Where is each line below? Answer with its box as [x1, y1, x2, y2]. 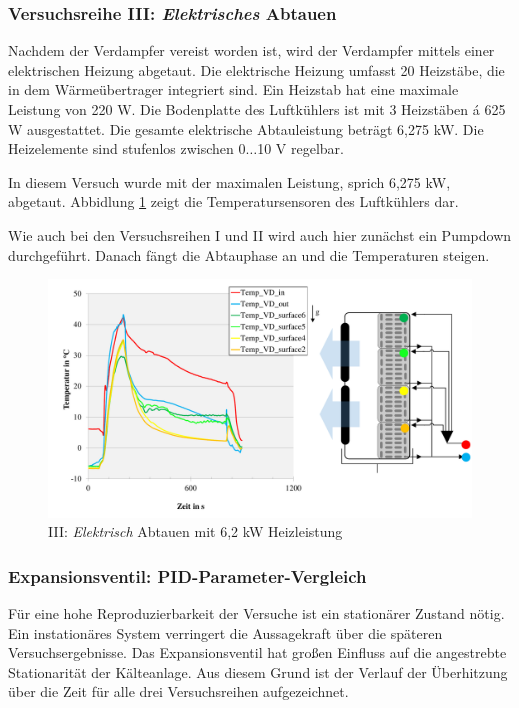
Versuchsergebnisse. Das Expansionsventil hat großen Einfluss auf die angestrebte [8, 642, 507, 663]
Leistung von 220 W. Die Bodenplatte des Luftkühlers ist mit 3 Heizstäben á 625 [8, 99, 506, 119]
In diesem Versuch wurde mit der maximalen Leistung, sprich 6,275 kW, [8, 171, 451, 192]
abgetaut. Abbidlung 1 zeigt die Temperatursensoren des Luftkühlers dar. [8, 191, 459, 212]
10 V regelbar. [257, 138, 345, 159]
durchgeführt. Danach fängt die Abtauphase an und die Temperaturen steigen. [8, 244, 490, 265]
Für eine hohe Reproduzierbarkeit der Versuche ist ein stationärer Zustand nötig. [8, 603, 505, 624]
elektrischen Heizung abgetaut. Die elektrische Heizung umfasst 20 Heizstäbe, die [8, 59, 505, 80]
